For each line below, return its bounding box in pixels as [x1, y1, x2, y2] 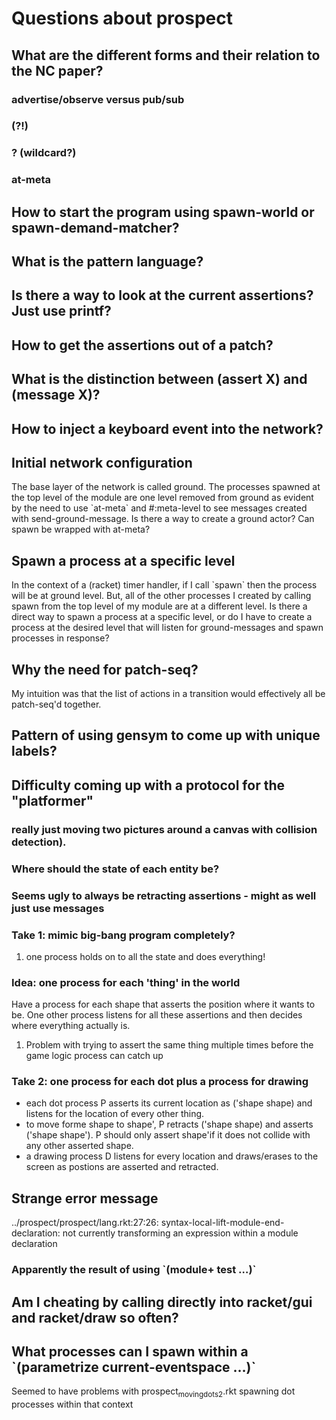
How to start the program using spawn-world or [11, 203, 315, 221]
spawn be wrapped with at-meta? [11, 523, 151, 536]
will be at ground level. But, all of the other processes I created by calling [11, 590, 312, 602]
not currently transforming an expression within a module [62, 1227, 299, 1239]
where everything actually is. [11, 1020, 131, 1032]
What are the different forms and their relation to [11, 47, 321, 64]
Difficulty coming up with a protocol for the [11, 777, 286, 794]
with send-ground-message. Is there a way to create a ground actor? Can [11, 513, 315, 525]
